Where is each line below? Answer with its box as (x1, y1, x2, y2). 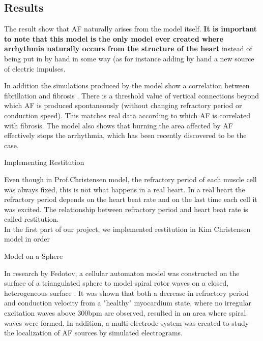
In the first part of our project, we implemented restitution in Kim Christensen (4, 223, 251, 234)
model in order (4, 233, 50, 244)
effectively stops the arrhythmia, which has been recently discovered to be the (4, 130, 247, 141)
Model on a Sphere (4, 251, 63, 261)
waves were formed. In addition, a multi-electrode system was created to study (4, 317, 249, 328)
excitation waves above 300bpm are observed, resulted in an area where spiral (4, 308, 246, 318)
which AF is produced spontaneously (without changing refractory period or (4, 100, 242, 111)
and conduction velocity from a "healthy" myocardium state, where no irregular (4, 297, 252, 308)
